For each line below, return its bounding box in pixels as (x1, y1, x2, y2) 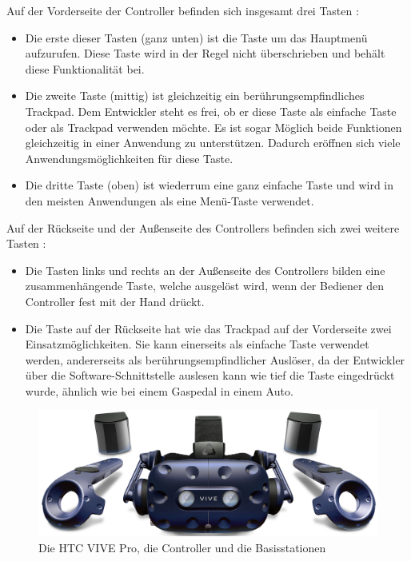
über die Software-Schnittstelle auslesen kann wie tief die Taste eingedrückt (25, 367, 395, 384)
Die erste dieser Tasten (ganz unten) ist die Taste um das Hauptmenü (25, 29, 368, 46)
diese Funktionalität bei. (25, 60, 145, 77)
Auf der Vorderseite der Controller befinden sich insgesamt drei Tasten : (6, 2, 359, 18)
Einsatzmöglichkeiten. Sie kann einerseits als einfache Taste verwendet (25, 336, 369, 352)
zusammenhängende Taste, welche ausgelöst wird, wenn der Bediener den (25, 277, 384, 294)
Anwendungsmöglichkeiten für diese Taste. (25, 149, 233, 166)
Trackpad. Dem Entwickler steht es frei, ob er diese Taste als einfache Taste (25, 102, 397, 119)
